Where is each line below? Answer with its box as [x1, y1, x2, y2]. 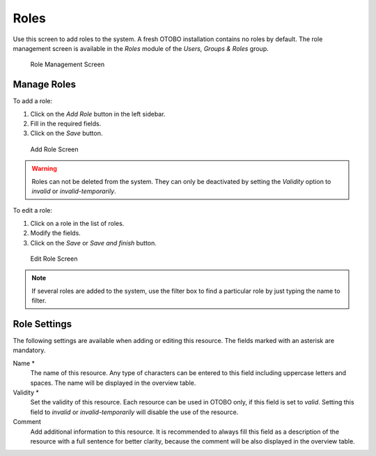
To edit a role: [13, 206, 52, 215]
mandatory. [13, 346, 46, 355]
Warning [31, 165, 57, 173]
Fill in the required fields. [30, 119, 102, 128]
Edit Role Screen [30, 254, 78, 263]
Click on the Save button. [30, 129, 103, 137]
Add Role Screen [30, 145, 79, 153]
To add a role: [13, 97, 53, 105]
